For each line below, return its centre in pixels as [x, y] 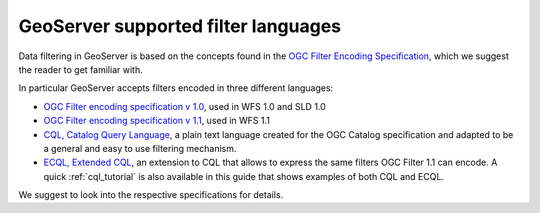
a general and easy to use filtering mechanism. [140, 148]
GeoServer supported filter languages [180, 26]
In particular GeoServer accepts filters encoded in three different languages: [176, 88]
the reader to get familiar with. [81, 69]
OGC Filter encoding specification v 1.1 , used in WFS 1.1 [156, 121]
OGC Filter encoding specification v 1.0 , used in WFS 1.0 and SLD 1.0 [185, 106]
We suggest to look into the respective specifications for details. [151, 195]
